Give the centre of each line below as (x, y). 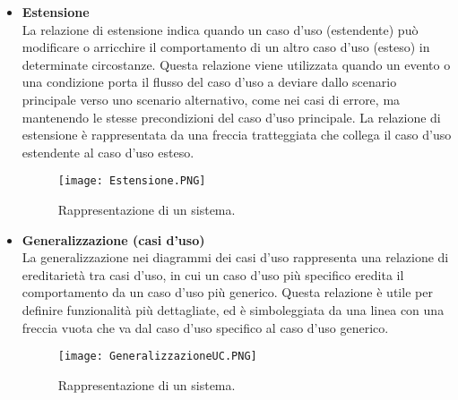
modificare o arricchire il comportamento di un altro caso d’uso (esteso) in (226, 47)
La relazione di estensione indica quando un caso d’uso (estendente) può (220, 29)
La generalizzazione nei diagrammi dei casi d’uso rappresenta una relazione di (235, 257)
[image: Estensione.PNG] (132, 181)
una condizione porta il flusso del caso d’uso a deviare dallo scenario (209, 82)
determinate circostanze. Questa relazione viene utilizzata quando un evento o (236, 64)
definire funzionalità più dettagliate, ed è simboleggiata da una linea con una (233, 309)
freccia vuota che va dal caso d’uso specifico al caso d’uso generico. (205, 327)
